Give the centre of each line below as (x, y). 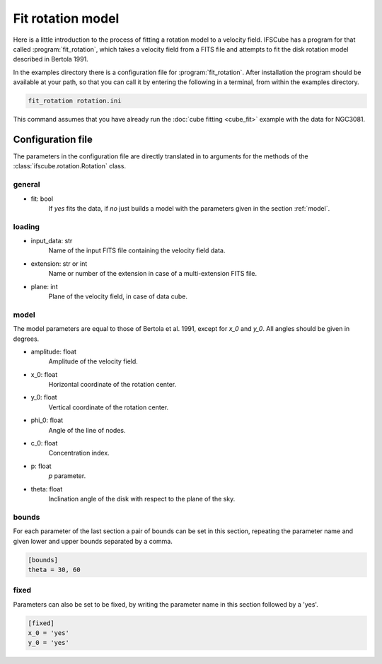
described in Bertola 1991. (51, 59)
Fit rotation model (66, 18)
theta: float (47, 489)
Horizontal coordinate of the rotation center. (112, 385)
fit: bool (42, 199)
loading (27, 226)
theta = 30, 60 (54, 570)
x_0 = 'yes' (49, 633)
